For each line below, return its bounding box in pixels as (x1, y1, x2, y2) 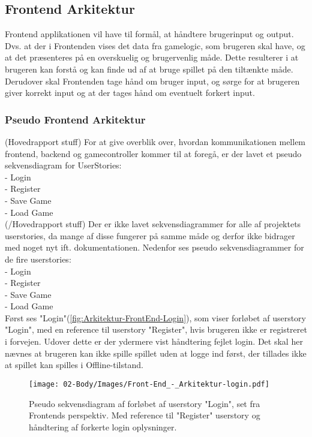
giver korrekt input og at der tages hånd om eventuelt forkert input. (5, 86, 255, 99)
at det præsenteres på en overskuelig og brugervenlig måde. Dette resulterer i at (5, 51, 299, 64)
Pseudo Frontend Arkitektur (5, 111, 146, 126)
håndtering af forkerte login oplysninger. (29, 420, 177, 433)
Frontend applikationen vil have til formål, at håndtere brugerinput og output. (5, 28, 294, 40)
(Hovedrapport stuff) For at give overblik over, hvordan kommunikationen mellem (5, 135, 306, 147)
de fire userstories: (5, 252, 71, 265)
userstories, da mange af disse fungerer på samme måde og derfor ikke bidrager (5, 229, 295, 242)
